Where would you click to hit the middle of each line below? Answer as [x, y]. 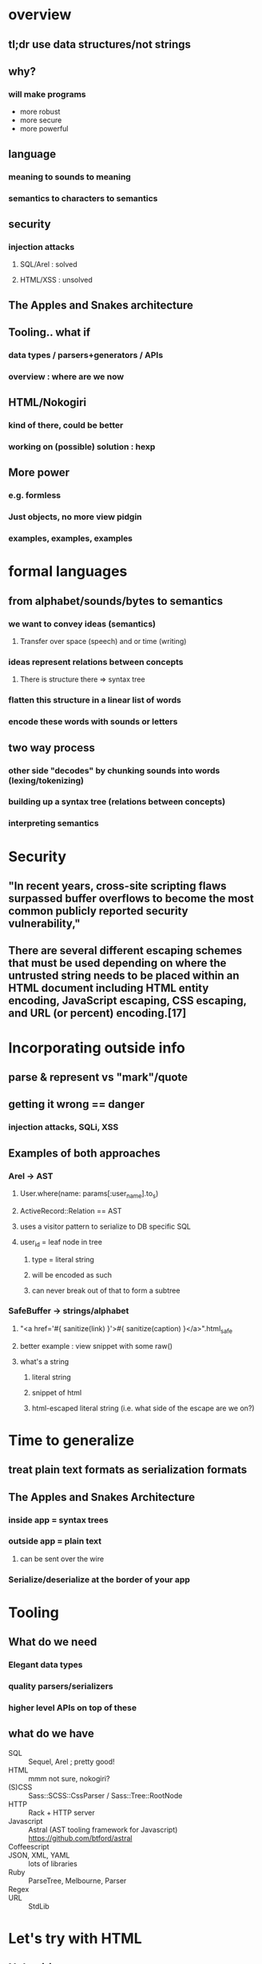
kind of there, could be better [66, 425]
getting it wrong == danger [77, 1104]
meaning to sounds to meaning [70, 176]
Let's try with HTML [75, 1939]
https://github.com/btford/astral [80, 1838]
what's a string [44, 1361]
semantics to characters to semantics [83, 198]
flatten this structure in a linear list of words [95, 700]
